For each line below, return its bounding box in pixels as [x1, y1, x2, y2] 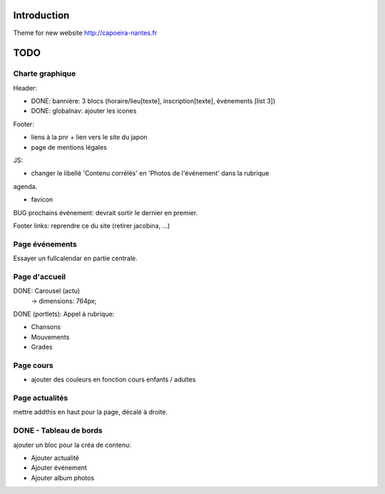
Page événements [13, 239, 78, 249]
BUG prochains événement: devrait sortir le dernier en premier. [13, 208, 198, 217]
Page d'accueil [13, 272, 66, 282]
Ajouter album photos [31, 473, 95, 482]
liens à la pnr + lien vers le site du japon [31, 133, 148, 142]
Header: [13, 83, 37, 92]
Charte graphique [13, 68, 76, 78]
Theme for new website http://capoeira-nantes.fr [13, 29, 158, 37]
